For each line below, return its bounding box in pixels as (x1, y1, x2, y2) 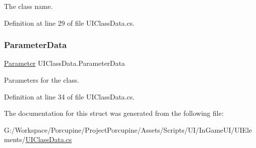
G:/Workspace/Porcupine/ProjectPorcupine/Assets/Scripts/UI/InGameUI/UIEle (4, 124, 252, 135)
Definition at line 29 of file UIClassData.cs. (4, 17, 135, 28)
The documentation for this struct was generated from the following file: (4, 108, 224, 118)
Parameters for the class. (4, 75, 79, 85)
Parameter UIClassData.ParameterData (4, 58, 125, 68)
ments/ (4, 134, 26, 145)
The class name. (4, 1, 53, 11)
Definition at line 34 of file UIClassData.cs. (4, 91, 135, 101)
